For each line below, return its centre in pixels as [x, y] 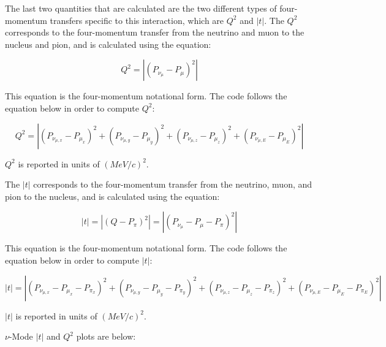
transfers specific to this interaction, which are [137, 20]
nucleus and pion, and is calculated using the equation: [108, 44]
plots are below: [106, 336]
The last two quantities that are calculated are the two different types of [141, 8]
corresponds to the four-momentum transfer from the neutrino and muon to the [155, 32]
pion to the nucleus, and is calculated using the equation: [112, 196]
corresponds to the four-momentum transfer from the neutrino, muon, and [173, 184]
